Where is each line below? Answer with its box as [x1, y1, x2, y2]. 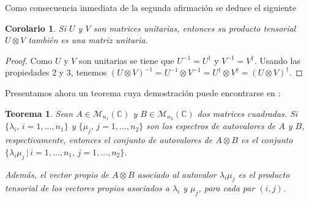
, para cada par [198, 182, 255, 194]
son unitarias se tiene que [79, 54, 174, 66]
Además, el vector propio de [5, 167, 110, 180]
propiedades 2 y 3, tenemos [5, 66, 107, 79]
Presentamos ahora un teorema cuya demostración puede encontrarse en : [5, 86, 281, 99]
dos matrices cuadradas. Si [197, 107, 298, 119]
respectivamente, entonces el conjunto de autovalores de [5, 133, 213, 146]
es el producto [238, 167, 290, 180]
